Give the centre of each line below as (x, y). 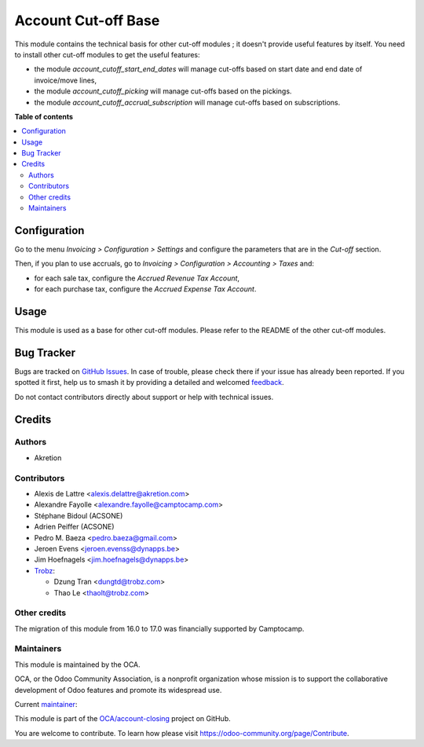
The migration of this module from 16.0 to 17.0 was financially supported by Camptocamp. (159, 628)
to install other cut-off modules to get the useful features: (107, 54)
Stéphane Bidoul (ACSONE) (79, 515)
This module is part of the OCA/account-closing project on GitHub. (122, 719)
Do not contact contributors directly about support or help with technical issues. (144, 397)
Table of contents (44, 116)
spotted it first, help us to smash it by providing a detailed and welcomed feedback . (149, 383)
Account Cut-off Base (87, 20)
